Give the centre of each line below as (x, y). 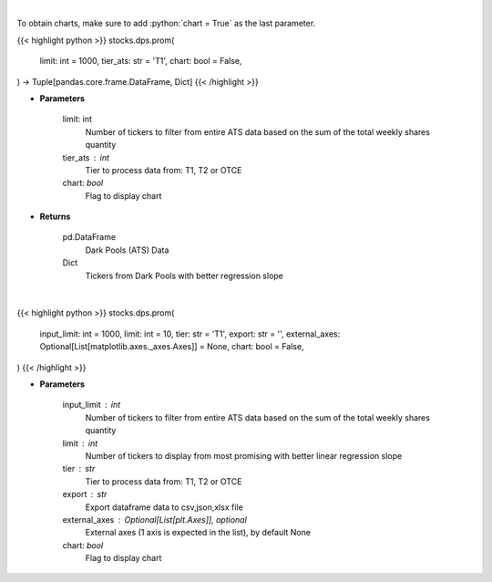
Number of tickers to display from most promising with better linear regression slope (244, 455)
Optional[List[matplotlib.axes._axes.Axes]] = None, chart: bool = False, (172, 347)
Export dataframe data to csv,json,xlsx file (164, 507)
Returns (55, 217)
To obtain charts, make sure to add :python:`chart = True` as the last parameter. (166, 24)
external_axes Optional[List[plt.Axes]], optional (155, 519)
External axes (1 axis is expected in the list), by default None (198, 533)
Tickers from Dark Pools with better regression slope (184, 275)
